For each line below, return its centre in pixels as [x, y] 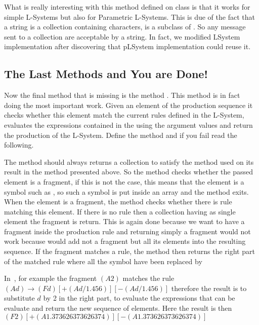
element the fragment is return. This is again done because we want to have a [124, 221]
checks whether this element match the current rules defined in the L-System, [124, 115]
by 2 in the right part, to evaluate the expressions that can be [139, 298]
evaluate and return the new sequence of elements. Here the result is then [118, 308]
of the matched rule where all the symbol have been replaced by [103, 261]
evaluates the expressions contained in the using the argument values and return [128, 124]
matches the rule [148, 278]
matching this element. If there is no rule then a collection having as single [120, 211]
